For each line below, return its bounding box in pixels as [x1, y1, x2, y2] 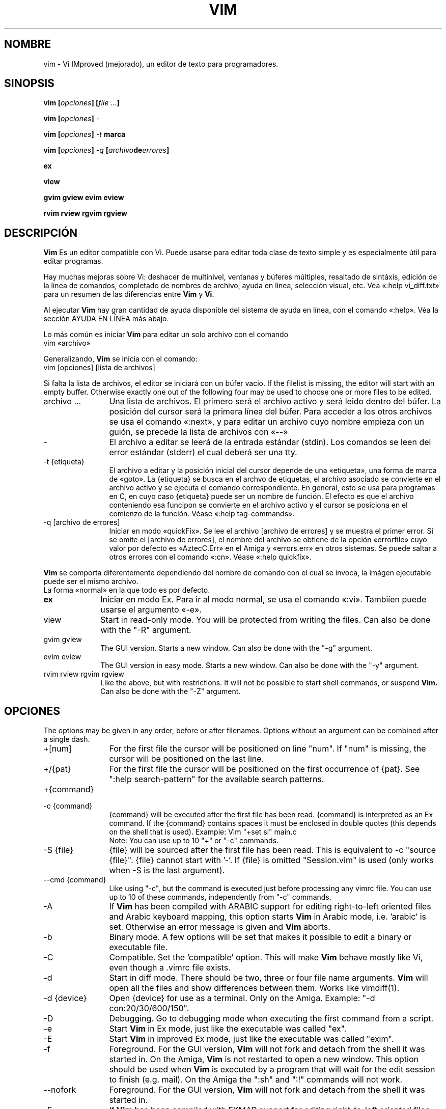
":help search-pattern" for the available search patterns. [109, 774, 324, 785]
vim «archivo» [43, 339, 91, 348]
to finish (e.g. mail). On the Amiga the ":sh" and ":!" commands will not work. [109, 1074, 403, 1085]
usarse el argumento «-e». [100, 604, 202, 615]
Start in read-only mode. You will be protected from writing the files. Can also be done [100, 615, 431, 625]
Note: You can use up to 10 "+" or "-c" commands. [109, 836, 279, 845]
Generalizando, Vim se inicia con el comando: [43, 354, 198, 364]
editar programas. [43, 257, 103, 266]
